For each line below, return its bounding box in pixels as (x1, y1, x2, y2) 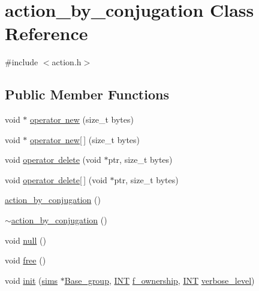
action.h (52, 56, 82, 68)
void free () (5, 254, 46, 266)
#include (5, 56, 38, 68)
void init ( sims (5, 274, 58, 286)
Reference (5, 21, 88, 46)
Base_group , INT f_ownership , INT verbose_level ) (64, 274, 255, 286)
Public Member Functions (5, 85, 169, 104)
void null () (5, 234, 46, 246)
